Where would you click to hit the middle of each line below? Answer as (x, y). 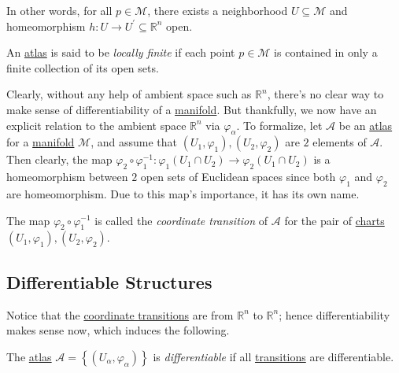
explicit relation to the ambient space (96, 125)
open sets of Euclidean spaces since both (238, 177)
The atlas (29, 356)
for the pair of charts (334, 220)
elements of (340, 142)
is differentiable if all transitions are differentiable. (273, 356)
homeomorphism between (67, 177)
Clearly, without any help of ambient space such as (129, 94)
